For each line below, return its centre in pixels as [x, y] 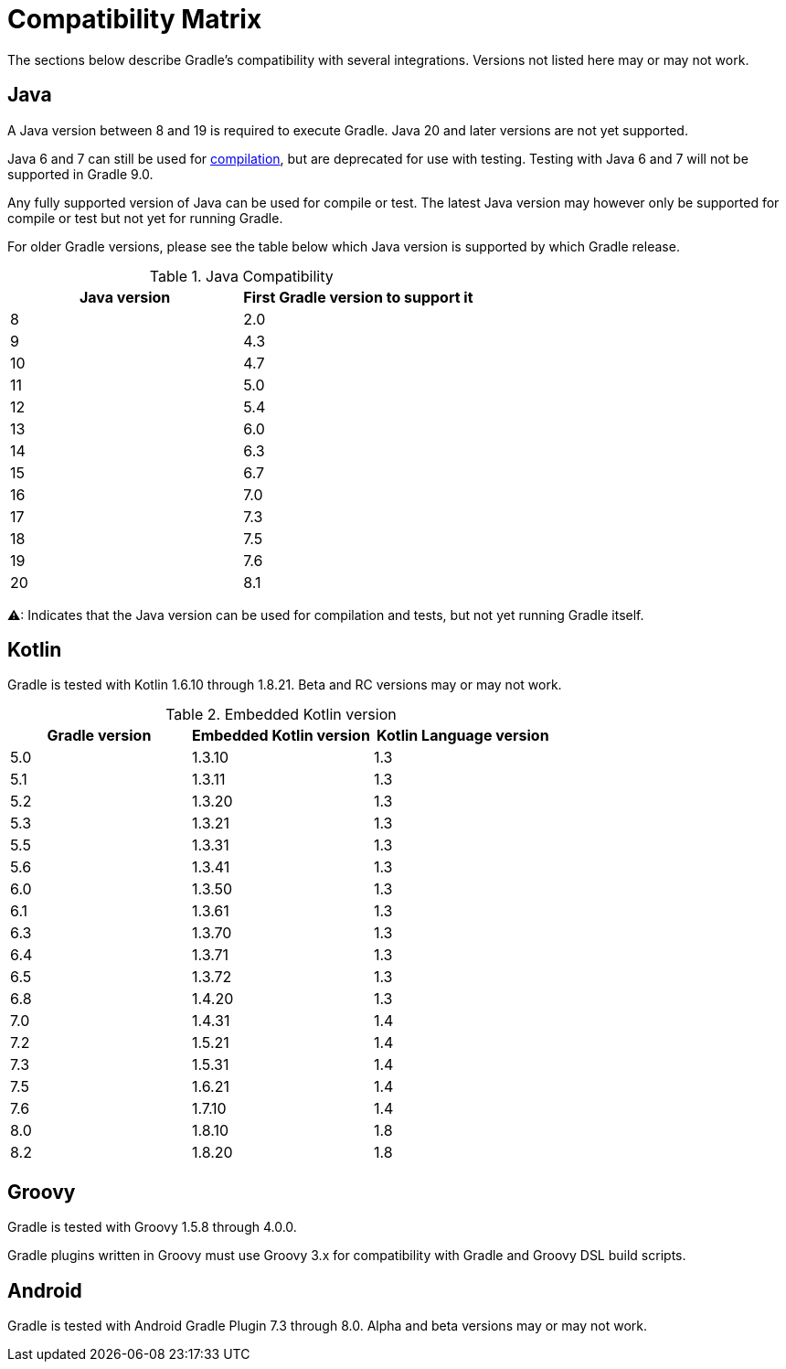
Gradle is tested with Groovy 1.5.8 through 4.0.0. [152, 1227]
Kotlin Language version [463, 736]
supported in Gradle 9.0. [80, 174]
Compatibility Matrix [135, 19]
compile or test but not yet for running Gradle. [145, 218]
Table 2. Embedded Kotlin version [281, 715]
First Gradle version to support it [358, 297]
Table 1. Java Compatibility [241, 276]
